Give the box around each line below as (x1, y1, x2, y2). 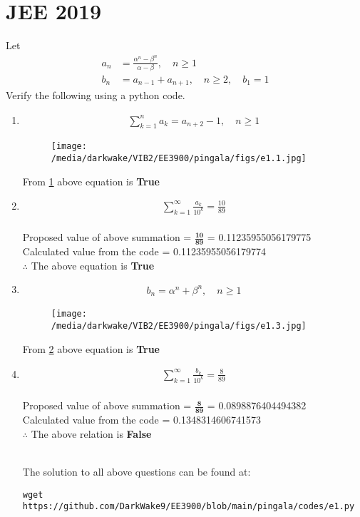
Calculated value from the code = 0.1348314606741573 (22, 412, 261, 427)
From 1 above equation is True (22, 173, 160, 188)
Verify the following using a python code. (6, 88, 185, 103)
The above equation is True (31, 257, 155, 272)
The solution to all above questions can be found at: (22, 464, 251, 479)
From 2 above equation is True (22, 341, 160, 356)
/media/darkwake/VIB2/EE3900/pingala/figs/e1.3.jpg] (51, 320, 307, 331)
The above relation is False (31, 426, 152, 441)
